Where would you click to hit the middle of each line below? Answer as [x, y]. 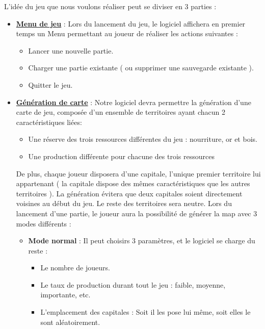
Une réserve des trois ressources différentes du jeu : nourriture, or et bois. [143, 139]
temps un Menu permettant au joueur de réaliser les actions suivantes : [127, 33]
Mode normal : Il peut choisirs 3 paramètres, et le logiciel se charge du [142, 241]
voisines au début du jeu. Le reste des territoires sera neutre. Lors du [124, 203]
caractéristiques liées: [49, 122]
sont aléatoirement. [70, 322]
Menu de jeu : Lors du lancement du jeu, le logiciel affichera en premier [131, 23]
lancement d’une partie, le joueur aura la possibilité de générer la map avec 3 [137, 213]
